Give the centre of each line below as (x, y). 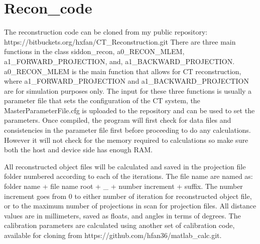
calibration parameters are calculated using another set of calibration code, (119, 225)
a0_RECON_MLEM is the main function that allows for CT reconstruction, (123, 71)
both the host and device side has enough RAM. (78, 150)
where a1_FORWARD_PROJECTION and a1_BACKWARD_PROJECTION (126, 81)
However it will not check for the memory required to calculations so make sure (126, 140)
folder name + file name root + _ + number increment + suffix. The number (123, 186)
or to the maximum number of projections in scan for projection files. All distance (130, 206)
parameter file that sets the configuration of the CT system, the (102, 100)
